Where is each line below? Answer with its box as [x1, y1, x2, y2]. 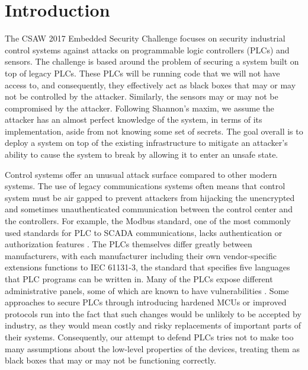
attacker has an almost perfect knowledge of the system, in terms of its [5, 113, 262, 126]
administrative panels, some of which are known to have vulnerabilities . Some [5, 284, 289, 296]
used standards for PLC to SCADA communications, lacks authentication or [5, 226, 283, 238]
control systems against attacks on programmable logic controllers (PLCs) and [5, 43, 290, 56]
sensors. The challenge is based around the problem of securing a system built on [5, 55, 299, 68]
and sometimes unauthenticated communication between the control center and [5, 203, 293, 215]
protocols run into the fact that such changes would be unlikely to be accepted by [5, 307, 301, 320]
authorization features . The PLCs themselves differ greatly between [5, 238, 252, 250]
